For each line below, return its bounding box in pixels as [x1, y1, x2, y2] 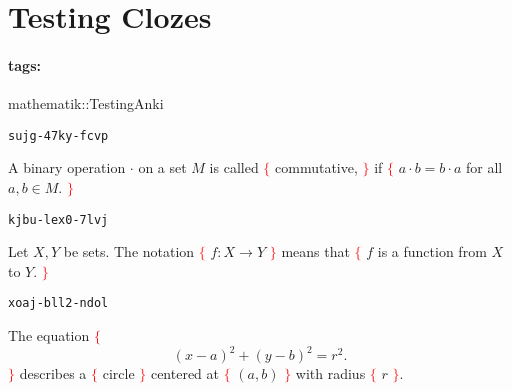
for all [465, 157, 503, 178]
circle [102, 363, 135, 384]
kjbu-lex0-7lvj [8, 212, 109, 227]
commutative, [275, 157, 358, 178]
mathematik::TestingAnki [8, 93, 164, 114]
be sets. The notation [63, 241, 195, 262]
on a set [138, 157, 187, 178]
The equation [8, 325, 90, 346]
